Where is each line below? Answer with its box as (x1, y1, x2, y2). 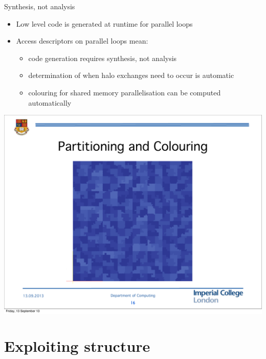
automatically (28, 97, 72, 108)
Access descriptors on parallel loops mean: (16, 35, 148, 46)
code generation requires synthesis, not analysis (28, 52, 177, 63)
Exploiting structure (4, 335, 150, 356)
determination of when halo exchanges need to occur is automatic (28, 70, 234, 81)
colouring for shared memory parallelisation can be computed (28, 87, 221, 97)
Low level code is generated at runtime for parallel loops (16, 18, 193, 29)
